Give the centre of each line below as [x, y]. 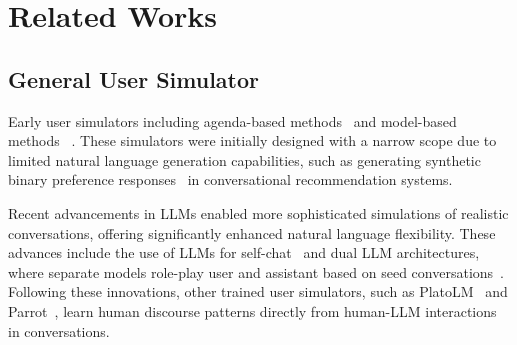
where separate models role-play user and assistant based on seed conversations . [256, 271]
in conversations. [59, 330]
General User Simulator [133, 78]
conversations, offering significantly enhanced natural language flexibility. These [252, 232]
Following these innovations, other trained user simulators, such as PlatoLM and [258, 291]
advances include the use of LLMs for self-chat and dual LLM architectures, [244, 252]
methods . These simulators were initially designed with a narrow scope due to [252, 140]
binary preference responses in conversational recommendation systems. [230, 179]
